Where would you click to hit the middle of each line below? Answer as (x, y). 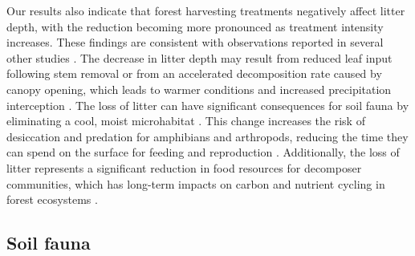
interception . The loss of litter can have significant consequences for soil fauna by (208, 105)
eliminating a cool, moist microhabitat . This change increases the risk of (186, 121)
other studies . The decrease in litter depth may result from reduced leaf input (199, 57)
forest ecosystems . (52, 199)
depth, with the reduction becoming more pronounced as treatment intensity (195, 26)
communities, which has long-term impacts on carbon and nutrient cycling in (196, 183)
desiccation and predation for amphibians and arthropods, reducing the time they (207, 136)
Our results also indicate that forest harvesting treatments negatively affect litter (206, 10)
